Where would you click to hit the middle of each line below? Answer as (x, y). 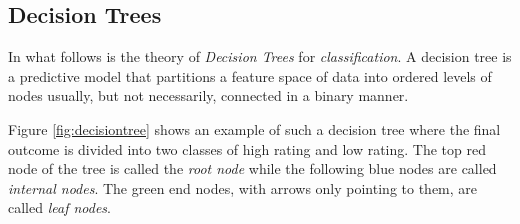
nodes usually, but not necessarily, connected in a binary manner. (208, 95)
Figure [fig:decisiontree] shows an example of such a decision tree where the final (254, 128)
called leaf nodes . (59, 207)
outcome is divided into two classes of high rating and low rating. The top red (247, 148)
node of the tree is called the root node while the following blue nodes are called (252, 168)
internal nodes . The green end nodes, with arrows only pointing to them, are (243, 187)
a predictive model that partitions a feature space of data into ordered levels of (250, 75)
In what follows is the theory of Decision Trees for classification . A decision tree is (260, 56)
